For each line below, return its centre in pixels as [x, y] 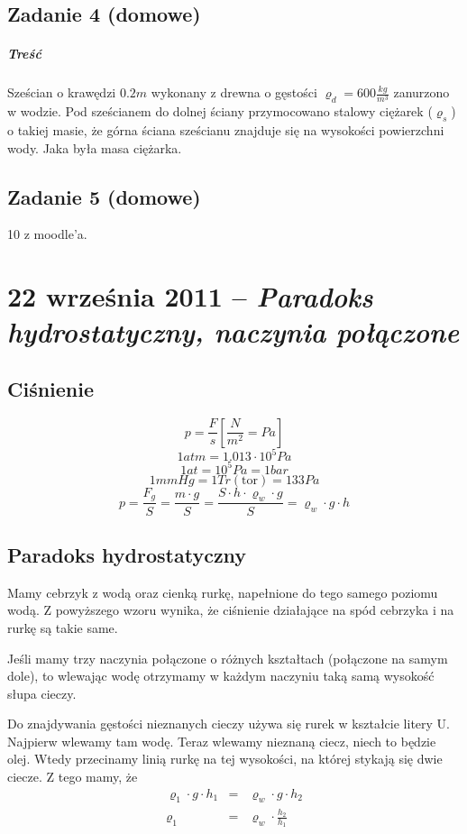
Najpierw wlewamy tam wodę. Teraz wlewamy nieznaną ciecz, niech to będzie [222, 741]
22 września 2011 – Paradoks [190, 297]
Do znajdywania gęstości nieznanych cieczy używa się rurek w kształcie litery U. [229, 724]
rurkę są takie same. [63, 627]
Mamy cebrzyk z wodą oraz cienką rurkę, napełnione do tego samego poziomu [223, 592]
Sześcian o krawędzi [62, 92]
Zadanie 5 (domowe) [104, 196]
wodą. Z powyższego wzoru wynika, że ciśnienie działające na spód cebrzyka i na [231, 610]
